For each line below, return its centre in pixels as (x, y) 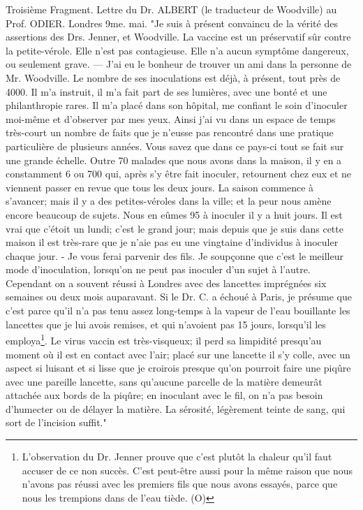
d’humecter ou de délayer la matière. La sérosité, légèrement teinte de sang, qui (176, 408)
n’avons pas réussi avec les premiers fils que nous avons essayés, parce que (180, 484)
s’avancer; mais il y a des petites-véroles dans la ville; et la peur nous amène (169, 201)
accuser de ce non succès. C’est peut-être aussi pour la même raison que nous (187, 470)
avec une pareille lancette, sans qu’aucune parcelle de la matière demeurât (164, 381)
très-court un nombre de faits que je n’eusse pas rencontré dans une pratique (170, 132)
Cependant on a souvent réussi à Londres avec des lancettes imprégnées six (166, 283)
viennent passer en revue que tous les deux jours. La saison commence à (160, 187)
